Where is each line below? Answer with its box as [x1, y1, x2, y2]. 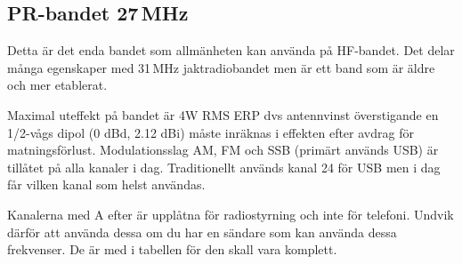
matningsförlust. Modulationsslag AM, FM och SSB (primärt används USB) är [7, 140, 439, 159]
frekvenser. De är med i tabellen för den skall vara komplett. [7, 240, 337, 259]
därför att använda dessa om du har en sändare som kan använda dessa [7, 222, 397, 241]
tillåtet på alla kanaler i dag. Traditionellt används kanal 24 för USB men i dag [7, 157, 441, 176]
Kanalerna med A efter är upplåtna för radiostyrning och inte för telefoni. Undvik [7, 204, 454, 223]
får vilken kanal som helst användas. [7, 175, 206, 194]
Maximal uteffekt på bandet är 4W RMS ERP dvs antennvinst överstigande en [7, 105, 439, 124]
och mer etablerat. [7, 76, 108, 94]
